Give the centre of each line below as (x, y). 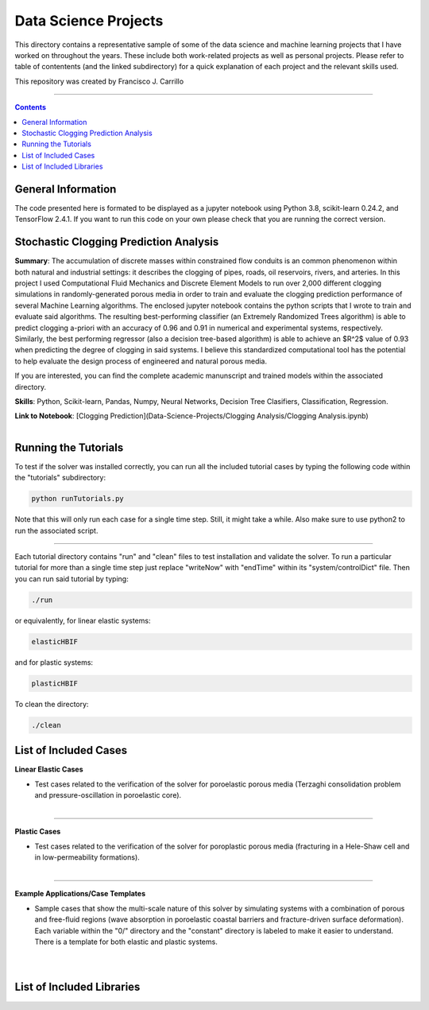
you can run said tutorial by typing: (71, 579)
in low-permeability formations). (87, 857)
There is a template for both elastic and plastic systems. (126, 942)
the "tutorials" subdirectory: (60, 478)
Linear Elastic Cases (49, 769)
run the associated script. (56, 530)
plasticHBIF (55, 683)
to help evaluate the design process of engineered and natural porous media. (141, 361)
